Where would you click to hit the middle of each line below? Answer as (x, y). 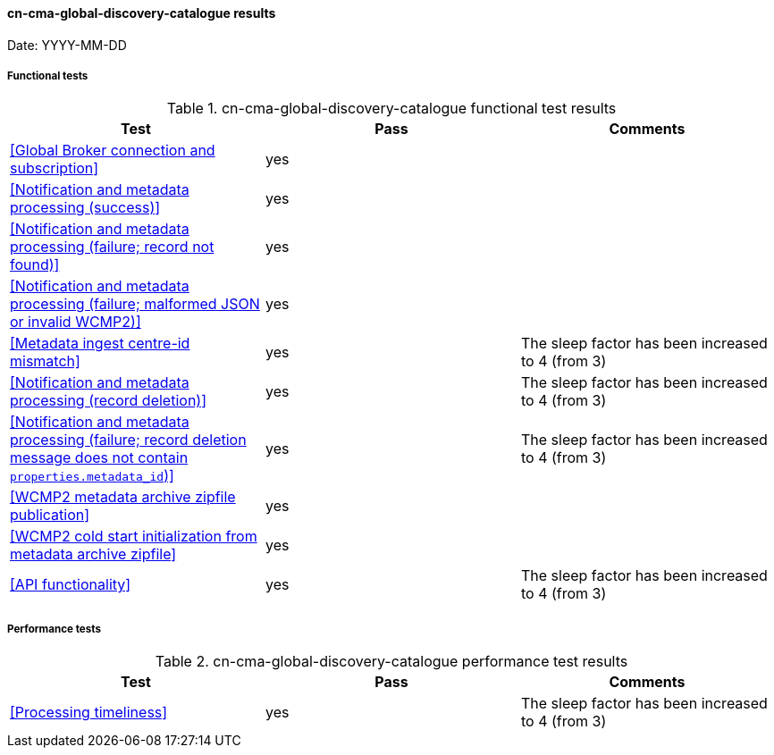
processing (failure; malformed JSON (135, 304)
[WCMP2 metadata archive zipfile (123, 497)
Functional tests (48, 76)
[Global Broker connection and (113, 151)
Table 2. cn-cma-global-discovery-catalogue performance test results (391, 662)
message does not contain (99, 458)
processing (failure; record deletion (128, 440)
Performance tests (54, 629)
